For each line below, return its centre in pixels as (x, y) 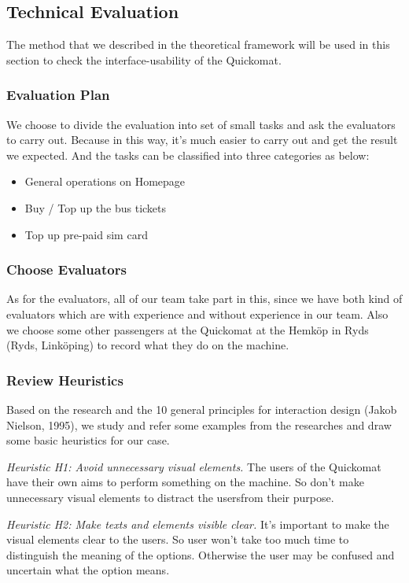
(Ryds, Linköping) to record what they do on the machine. (148, 345)
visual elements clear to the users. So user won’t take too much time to (178, 539)
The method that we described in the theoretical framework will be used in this (198, 44)
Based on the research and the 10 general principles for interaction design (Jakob (202, 409)
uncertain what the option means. (88, 570)
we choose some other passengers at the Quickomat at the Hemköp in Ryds (188, 329)
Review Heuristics (65, 380)
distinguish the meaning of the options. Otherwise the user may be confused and (201, 554)
